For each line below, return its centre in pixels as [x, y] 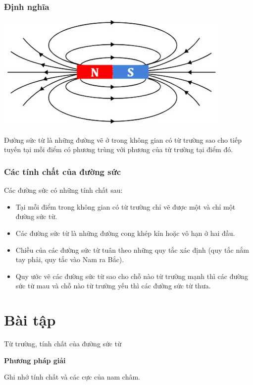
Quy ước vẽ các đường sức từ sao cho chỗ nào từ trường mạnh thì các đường [132, 276]
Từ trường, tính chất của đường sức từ [63, 344]
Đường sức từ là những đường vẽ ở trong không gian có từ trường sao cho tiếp [123, 139]
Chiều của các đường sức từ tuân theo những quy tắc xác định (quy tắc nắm [132, 249]
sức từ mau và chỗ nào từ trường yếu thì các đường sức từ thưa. [113, 286]
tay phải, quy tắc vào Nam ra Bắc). [70, 259]
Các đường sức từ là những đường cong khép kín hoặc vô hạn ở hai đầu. [125, 233]
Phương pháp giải [35, 360]
